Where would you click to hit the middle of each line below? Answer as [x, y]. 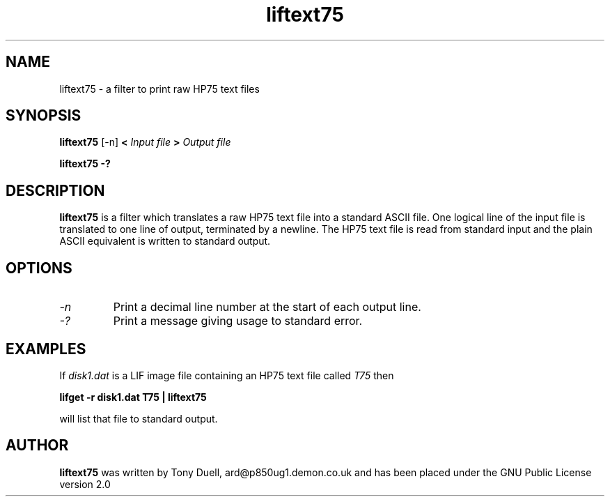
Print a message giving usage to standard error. [238, 321]
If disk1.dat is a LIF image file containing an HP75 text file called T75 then [227, 375]
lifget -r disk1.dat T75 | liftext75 [133, 397]
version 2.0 [85, 484]
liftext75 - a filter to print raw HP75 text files [159, 89]
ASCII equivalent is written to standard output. [165, 241]
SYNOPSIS [44, 116]
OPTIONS [39, 268]
